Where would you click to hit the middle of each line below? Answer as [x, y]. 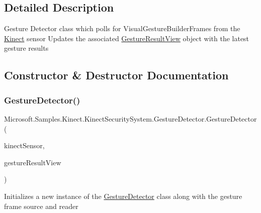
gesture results [26, 48]
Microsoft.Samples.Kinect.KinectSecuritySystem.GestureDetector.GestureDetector [130, 118]
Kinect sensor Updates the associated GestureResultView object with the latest [127, 38]
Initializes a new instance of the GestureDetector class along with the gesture [123, 196]
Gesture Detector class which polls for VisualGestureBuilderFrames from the [122, 28]
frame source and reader [41, 206]
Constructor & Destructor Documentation [116, 75]
